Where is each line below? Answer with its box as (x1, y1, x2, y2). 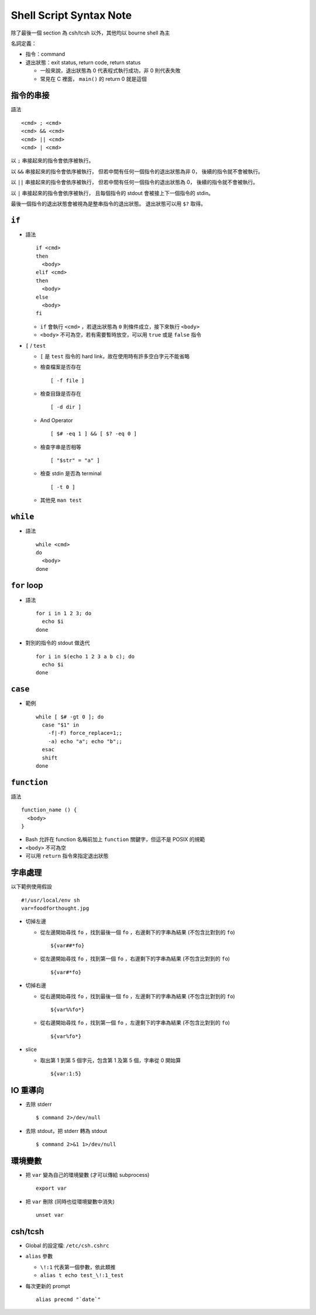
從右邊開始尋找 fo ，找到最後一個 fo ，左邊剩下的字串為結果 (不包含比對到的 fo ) (40, 992, 235, 999)
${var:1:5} (50, 1070, 82, 1077)
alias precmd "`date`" (36, 1296, 101, 1303)
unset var (36, 1212, 64, 1218)
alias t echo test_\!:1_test (40, 1272, 124, 1279)
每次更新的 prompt (25, 1282, 70, 1289)
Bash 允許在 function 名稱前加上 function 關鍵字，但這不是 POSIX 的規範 (25, 836, 205, 843)
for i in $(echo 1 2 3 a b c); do (36, 653, 135, 660)
